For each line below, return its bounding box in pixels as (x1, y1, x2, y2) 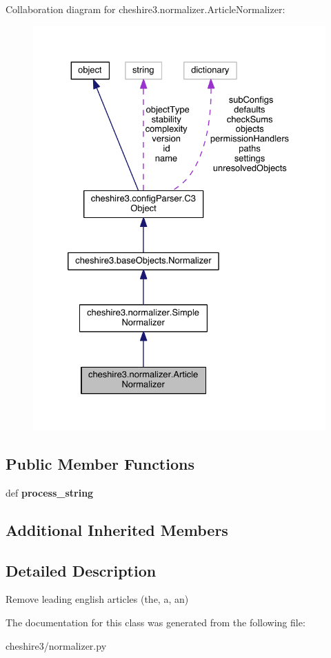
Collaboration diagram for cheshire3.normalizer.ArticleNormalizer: (6, 2, 285, 16)
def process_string (6, 485, 94, 499)
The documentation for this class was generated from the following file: (6, 615, 305, 629)
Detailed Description (6, 559, 157, 581)
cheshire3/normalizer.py (6, 638, 107, 652)
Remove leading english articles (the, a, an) (6, 592, 189, 606)
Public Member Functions (6, 452, 194, 474)
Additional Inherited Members (6, 519, 228, 540)
